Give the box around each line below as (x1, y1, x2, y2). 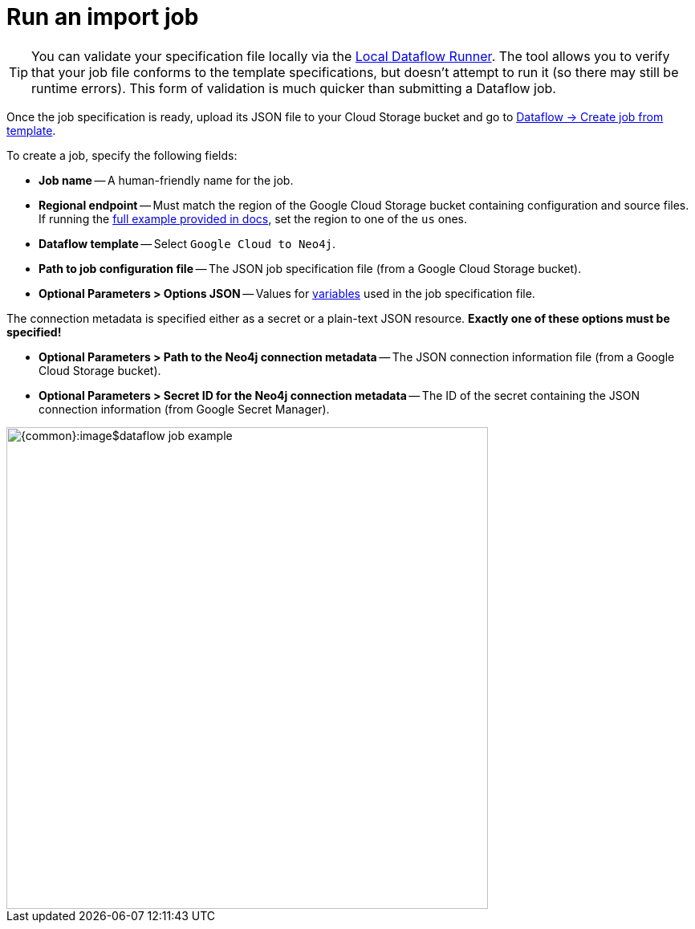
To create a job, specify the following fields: (6, 148, 238, 162)
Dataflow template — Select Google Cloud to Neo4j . (39, 236, 336, 251)
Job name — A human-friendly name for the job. (39, 173, 294, 187)
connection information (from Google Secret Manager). (39, 401, 330, 416)
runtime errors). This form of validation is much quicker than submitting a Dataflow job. (31, 79, 556, 96)
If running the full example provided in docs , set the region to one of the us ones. (39, 211, 468, 226)
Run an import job (6, 3, 199, 31)
